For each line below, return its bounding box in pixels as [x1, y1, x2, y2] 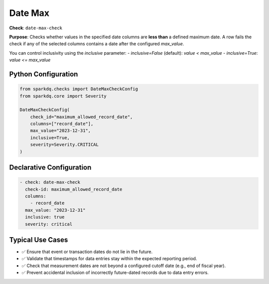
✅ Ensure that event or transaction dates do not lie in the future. [21, 249, 153, 255]
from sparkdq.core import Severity [19, 93, 107, 99]
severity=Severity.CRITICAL [30, 142, 99, 148]
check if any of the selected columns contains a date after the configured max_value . [9, 41, 184, 47]
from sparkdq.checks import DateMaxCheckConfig [19, 86, 138, 92]
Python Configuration [9, 70, 78, 78]
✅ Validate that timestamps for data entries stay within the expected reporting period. [21, 256, 197, 262]
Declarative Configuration [9, 163, 92, 172]
